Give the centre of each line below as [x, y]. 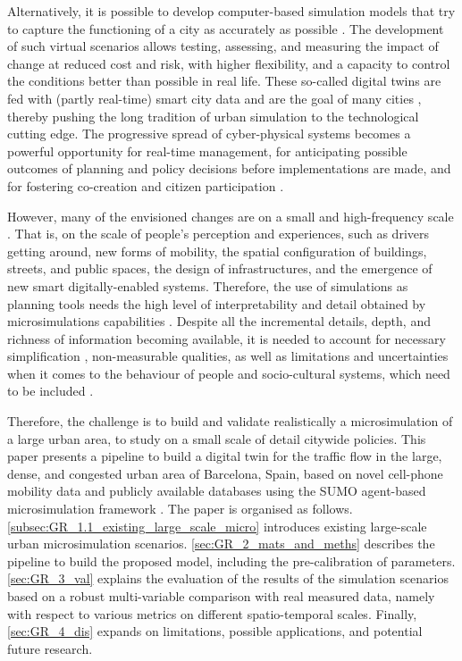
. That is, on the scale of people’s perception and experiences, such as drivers [218, 234]
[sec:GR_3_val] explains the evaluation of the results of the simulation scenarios [228, 578]
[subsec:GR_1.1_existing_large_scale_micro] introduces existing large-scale [217, 526]
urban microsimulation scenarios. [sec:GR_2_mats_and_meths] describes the [221, 544]
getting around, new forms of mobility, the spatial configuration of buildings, [217, 251]
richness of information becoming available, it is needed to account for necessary [227, 338]
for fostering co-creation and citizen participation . [146, 185]
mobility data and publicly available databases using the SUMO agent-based [217, 491]
